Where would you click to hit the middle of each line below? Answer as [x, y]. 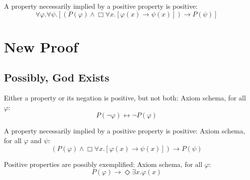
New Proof [41, 46]
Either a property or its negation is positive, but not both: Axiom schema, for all [125, 98]
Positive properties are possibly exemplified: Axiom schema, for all [103, 164]
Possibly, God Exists [57, 77]
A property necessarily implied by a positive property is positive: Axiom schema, [125, 131]
